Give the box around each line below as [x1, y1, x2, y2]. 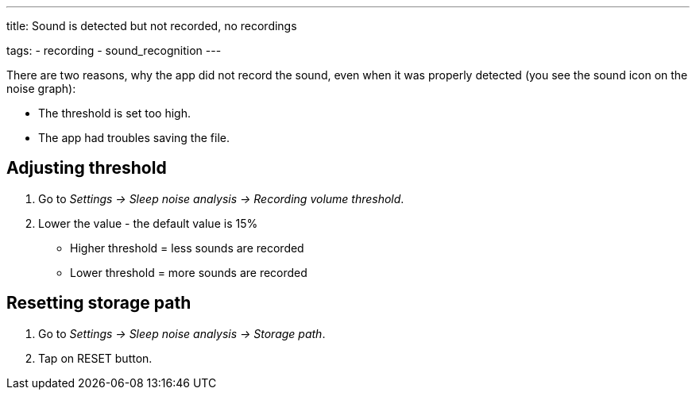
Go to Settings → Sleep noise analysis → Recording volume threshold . [38, 191, 404, 206]
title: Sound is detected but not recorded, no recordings [6, 19, 297, 33]
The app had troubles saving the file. [38, 131, 230, 144]
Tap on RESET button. [38, 351, 153, 365]
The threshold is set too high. [38, 106, 191, 120]
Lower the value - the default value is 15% [38, 216, 258, 230]
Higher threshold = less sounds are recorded [70, 240, 304, 255]
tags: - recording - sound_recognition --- [6, 44, 222, 57]
